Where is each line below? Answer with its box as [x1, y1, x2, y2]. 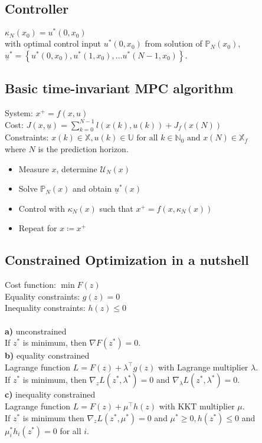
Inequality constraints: [5, 301, 86, 314]
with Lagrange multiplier [158, 360, 248, 373]
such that [99, 202, 133, 214]
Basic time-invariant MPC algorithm [5, 79, 234, 97]
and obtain [73, 182, 112, 195]
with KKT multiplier [159, 399, 235, 412]
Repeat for [18, 222, 57, 234]
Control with [18, 202, 65, 214]
